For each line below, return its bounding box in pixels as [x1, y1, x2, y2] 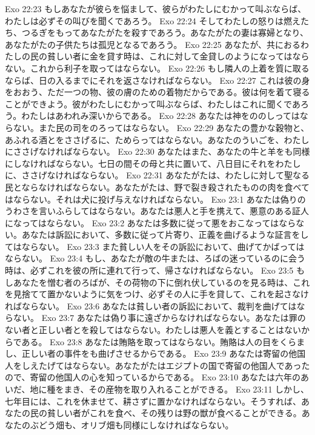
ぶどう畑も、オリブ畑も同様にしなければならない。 [30, 418, 234, 431]
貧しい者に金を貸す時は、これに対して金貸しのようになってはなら [47, 50, 310, 62]
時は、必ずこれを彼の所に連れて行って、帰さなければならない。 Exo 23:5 [5, 264, 294, 277]
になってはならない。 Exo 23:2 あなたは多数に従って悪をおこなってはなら [5, 216, 296, 229]
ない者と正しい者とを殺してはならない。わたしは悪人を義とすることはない [5, 323, 301, 336]
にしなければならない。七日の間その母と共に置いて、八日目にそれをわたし [5, 157, 301, 169]
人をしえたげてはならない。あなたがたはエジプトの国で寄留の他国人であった [5, 359, 310, 371]
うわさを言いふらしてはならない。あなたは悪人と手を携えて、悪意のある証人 [5, 204, 309, 217]
